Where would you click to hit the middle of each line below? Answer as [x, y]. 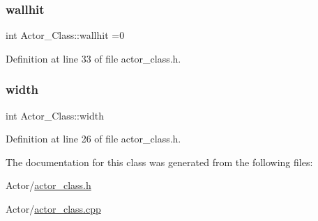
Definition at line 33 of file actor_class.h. [93, 58]
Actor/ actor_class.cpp [53, 208]
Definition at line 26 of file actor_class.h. [93, 139]
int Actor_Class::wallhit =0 [65, 35]
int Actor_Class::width [55, 115]
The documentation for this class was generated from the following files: [159, 162]
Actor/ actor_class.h [48, 185]
